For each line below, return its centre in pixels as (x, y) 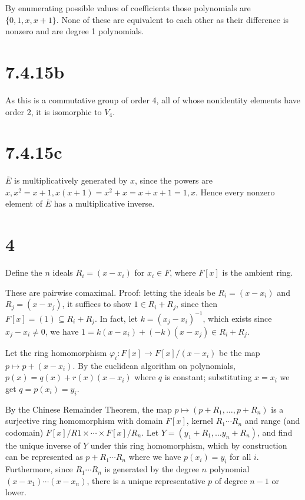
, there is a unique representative (146, 480)
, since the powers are (173, 180)
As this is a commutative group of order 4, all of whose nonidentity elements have (153, 99)
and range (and (272, 421)
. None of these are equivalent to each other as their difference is (173, 19)
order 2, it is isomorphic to (54, 111)
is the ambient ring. (258, 272)
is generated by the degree (152, 469)
